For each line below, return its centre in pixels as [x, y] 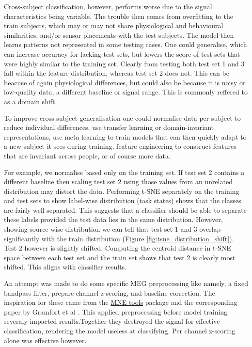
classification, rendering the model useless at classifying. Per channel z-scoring [120, 331]
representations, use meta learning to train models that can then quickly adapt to [125, 136]
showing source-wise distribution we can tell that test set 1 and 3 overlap [112, 229]
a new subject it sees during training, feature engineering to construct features [120, 146]
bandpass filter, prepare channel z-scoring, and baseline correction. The [110, 292]
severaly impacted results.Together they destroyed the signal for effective [112, 321]
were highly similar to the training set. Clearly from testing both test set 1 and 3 [124, 63]
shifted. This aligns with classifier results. [65, 267]
